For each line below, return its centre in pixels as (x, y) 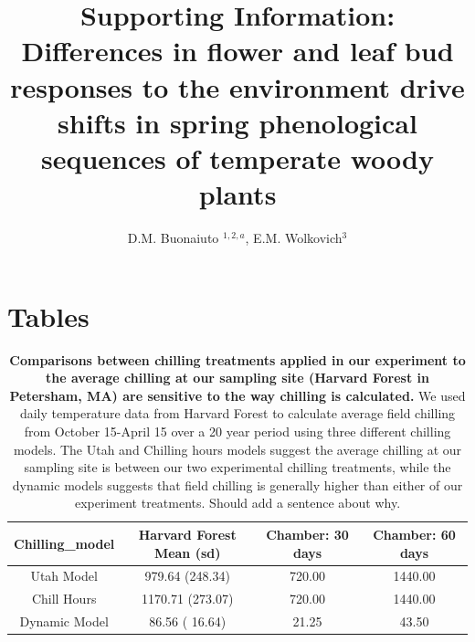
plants (237, 194)
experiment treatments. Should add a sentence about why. (237, 503)
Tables (48, 316)
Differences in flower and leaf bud (237, 51)
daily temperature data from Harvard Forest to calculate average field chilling (237, 413)
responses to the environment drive (237, 86)
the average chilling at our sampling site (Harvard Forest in (237, 378)
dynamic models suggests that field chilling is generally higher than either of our (237, 484)
